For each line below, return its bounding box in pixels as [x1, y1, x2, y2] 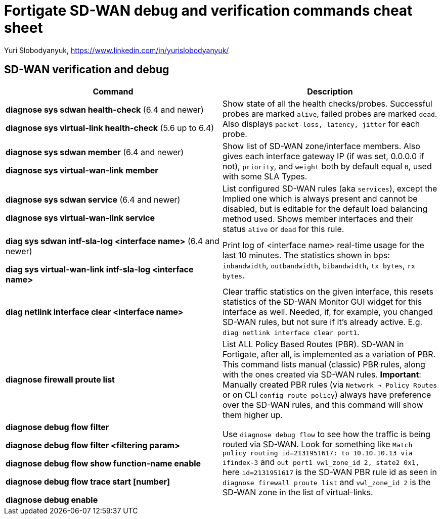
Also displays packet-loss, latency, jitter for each [223, 118, 420, 129]
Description [307, 86, 353, 97]
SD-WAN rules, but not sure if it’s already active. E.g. [223, 316, 423, 327]
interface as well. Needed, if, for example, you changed [223, 306, 433, 317]
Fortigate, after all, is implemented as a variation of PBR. [223, 349, 436, 359]
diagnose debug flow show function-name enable [6, 458, 201, 468]
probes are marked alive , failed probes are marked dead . [223, 108, 437, 119]
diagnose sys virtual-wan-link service [6, 212, 155, 223]
